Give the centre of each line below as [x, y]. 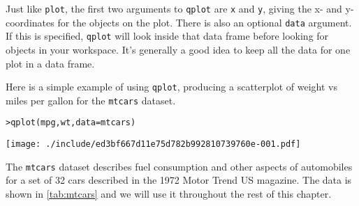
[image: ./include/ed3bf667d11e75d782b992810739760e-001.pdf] [153, 144]
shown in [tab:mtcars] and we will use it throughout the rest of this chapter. [169, 194]
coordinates [30, 22]
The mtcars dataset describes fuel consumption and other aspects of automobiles [179, 166]
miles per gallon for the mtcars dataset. [91, 100]
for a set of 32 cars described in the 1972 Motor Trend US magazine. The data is [179, 180]
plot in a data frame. [50, 63]
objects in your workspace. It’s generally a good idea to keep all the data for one [178, 49]
